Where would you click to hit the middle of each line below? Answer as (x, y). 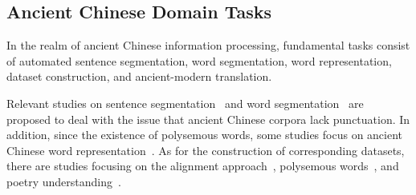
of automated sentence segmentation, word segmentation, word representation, (199, 60)
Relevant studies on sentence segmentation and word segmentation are (185, 103)
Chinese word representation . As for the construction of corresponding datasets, (206, 150)
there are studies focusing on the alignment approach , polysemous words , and (203, 166)
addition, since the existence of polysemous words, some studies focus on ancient (205, 135)
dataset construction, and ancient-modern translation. (139, 76)
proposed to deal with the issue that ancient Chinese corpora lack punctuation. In (208, 119)
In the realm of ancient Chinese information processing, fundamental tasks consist (208, 45)
